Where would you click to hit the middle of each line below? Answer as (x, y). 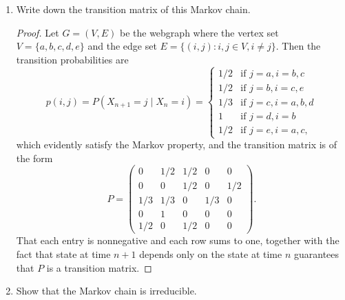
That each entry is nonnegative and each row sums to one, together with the (178, 240)
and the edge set (122, 46)
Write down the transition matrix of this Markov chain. (133, 9)
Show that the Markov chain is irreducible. (106, 291)
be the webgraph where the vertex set (199, 32)
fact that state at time (63, 254)
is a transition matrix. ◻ (99, 267)
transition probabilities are (72, 59)
